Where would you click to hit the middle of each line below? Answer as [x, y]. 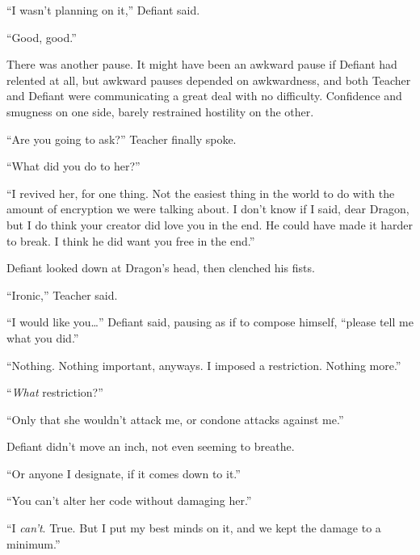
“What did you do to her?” [73, 166]
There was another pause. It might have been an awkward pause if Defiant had [202, 64]
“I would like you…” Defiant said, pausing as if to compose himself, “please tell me [210, 322]
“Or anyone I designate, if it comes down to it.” [124, 473]
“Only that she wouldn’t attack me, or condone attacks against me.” [175, 419]
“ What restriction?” [55, 392]
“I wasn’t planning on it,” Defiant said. [103, 10]
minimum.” [34, 543]
